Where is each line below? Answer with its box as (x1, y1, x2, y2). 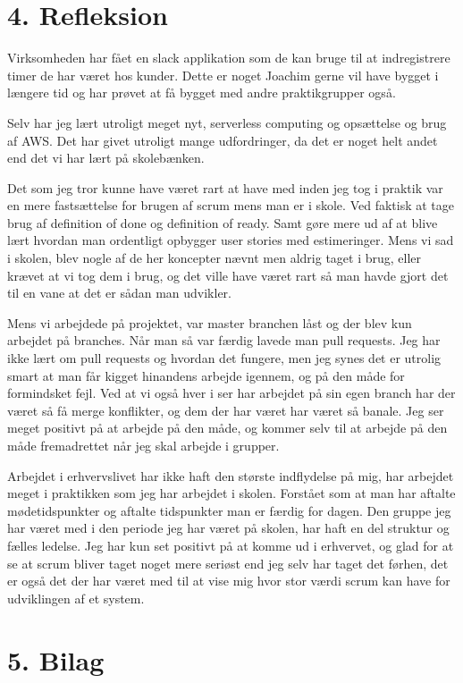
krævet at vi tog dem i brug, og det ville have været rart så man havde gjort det (7, 266, 449, 284)
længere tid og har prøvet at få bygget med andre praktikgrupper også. (7, 83, 396, 102)
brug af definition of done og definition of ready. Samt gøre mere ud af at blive (7, 213, 438, 232)
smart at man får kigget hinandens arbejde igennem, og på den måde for (7, 366, 405, 384)
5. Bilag (7, 641, 105, 678)
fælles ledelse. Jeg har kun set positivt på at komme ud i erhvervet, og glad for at (7, 535, 454, 554)
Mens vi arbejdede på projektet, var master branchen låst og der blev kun (7, 313, 412, 332)
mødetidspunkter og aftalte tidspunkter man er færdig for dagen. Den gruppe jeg (7, 501, 451, 519)
